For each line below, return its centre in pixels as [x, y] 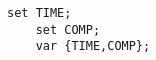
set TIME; [39, 13]
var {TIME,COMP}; [93, 46]
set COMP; [68, 29]
